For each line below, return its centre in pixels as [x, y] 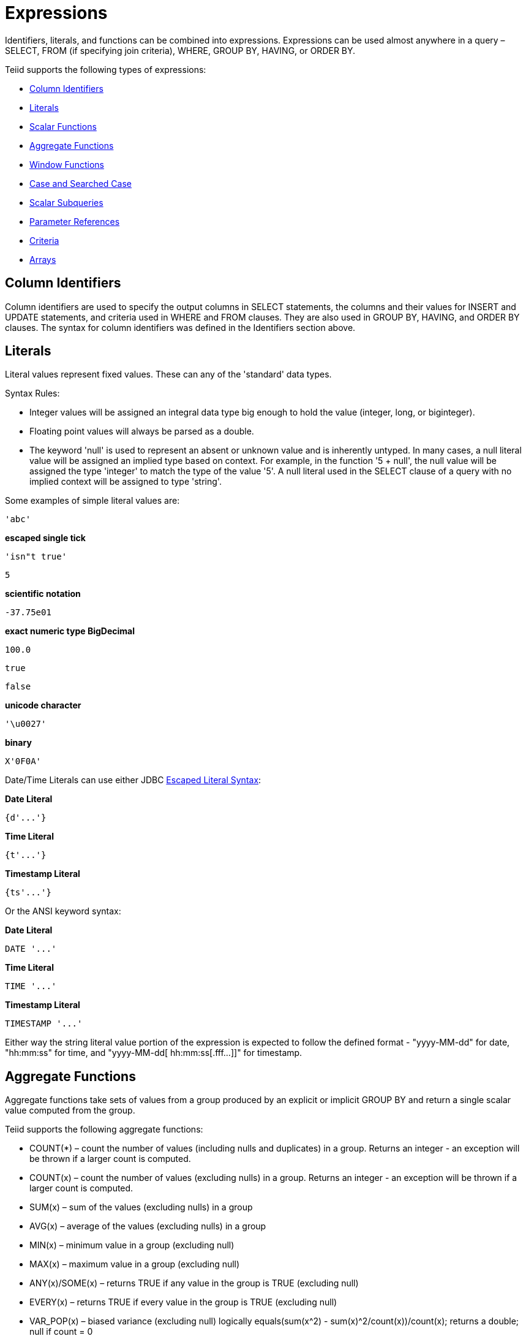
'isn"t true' [36, 557]
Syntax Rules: [32, 393]
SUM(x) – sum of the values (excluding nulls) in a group [141, 1207]
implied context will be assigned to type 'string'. [126, 482]
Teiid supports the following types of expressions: [106, 69]
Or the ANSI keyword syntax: [63, 911]
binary [18, 743]
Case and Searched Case [81, 183]
